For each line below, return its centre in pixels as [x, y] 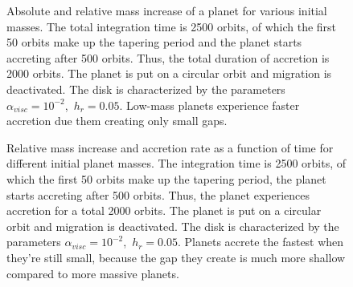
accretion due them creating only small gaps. [117, 121]
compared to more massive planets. [93, 273]
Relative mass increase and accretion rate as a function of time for [170, 147]
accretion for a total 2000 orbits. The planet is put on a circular [164, 210]
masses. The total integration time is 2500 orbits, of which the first [172, 26]
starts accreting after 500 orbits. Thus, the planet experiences [158, 194]
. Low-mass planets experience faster [209, 105]
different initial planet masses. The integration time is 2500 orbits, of [176, 163]
